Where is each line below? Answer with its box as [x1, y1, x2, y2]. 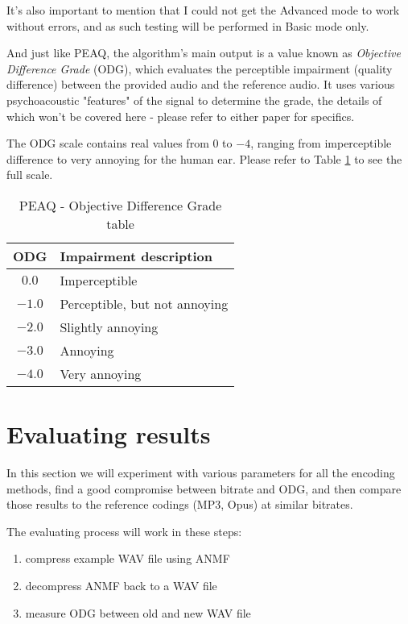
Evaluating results [6, 418, 211, 451]
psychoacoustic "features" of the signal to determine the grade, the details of [6, 91, 382, 108]
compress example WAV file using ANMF [25, 550, 230, 567]
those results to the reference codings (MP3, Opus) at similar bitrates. [6, 496, 353, 513]
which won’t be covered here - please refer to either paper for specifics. [6, 107, 355, 124]
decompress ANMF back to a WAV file [25, 577, 217, 594]
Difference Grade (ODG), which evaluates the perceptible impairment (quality [6, 60, 393, 77]
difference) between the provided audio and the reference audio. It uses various [6, 76, 395, 93]
